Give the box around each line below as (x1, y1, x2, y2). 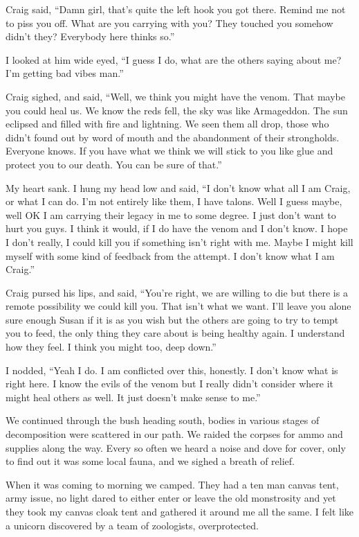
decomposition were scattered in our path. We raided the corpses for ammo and (6, 427, 343, 441)
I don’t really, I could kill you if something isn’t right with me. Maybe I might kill (6, 234, 353, 249)
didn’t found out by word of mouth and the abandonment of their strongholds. (6, 130, 340, 144)
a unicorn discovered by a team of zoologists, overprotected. (6, 518, 259, 532)
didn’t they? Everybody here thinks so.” (6, 29, 175, 44)
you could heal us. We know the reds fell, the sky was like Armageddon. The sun (6, 103, 348, 117)
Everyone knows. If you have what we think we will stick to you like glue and (6, 143, 333, 158)
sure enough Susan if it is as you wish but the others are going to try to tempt (6, 312, 339, 326)
